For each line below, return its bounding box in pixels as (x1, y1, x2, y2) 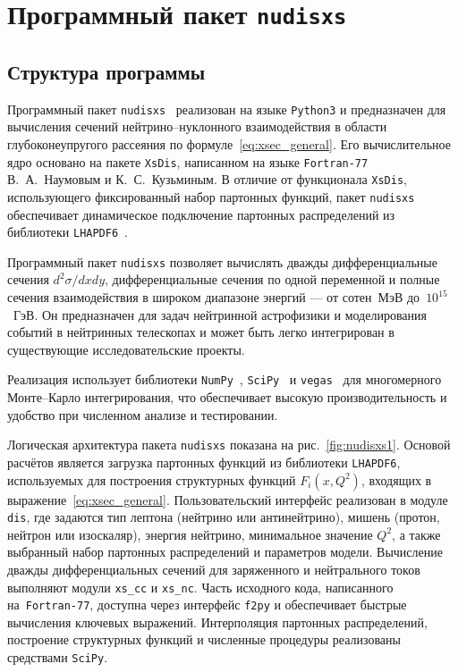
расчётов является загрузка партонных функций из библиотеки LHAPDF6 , (7, 452, 401, 471)
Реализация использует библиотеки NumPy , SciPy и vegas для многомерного (7, 370, 442, 389)
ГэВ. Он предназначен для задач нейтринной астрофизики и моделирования (13, 305, 427, 323)
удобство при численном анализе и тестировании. (7, 405, 278, 424)
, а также (392, 525, 441, 543)
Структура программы (7, 57, 206, 85)
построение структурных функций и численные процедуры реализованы (7, 630, 401, 649)
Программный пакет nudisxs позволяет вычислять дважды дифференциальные (7, 252, 437, 271)
